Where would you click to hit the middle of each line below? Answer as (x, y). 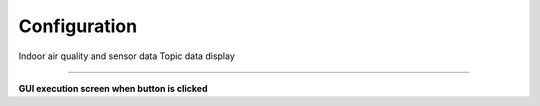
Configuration (78, 26)
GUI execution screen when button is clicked (113, 88)
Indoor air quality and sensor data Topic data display (126, 56)
